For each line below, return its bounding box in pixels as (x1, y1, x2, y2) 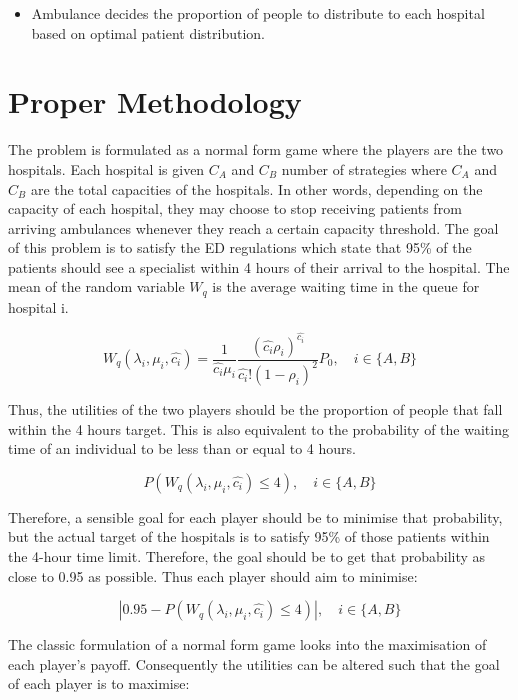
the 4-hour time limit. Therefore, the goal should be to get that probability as (8, 545, 486, 566)
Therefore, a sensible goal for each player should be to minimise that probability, (8, 506, 503, 527)
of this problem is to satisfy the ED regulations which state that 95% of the (8, 237, 472, 258)
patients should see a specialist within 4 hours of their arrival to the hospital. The (8, 256, 510, 277)
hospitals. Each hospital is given (8, 158, 205, 179)
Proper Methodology (8, 81, 302, 122)
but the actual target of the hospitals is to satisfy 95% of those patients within (8, 526, 490, 547)
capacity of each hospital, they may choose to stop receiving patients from (8, 198, 462, 219)
